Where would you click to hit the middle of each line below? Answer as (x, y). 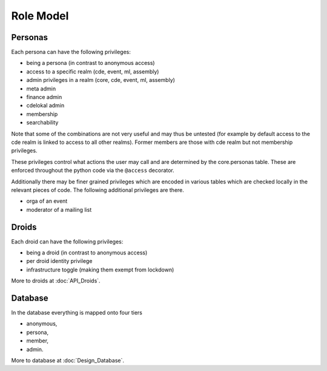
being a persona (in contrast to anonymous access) (91, 63)
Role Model (40, 16)
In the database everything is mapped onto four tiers (77, 313)
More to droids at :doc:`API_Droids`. (56, 281)
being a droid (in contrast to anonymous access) (87, 253)
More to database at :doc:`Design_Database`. (68, 361)
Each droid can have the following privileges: (67, 241)
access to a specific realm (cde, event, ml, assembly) (93, 71)
